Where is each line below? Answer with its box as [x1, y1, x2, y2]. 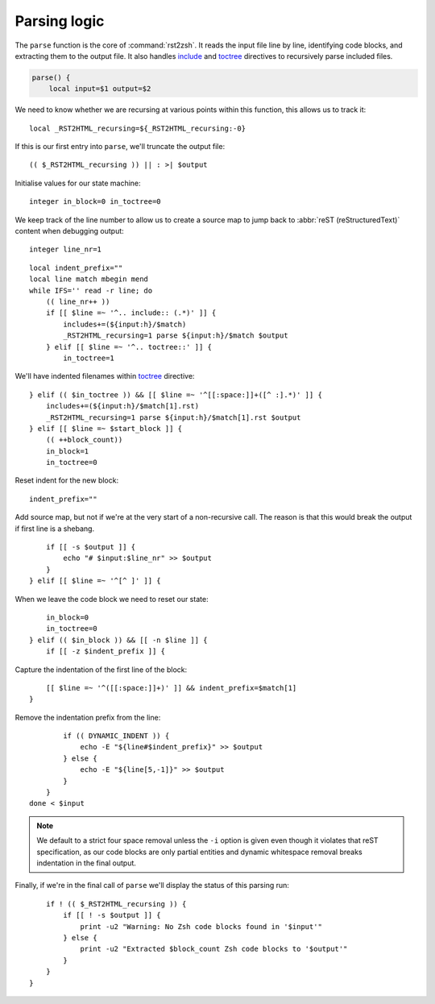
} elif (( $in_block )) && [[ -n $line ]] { [29, 635, 209, 645]
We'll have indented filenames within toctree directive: [14, 371, 195, 381]
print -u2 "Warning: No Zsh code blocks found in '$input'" [80, 922, 322, 931]
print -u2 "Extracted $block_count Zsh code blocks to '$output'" [80, 944, 348, 954]
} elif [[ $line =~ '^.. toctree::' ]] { [45, 342, 213, 351]
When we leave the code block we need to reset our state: [14, 594, 209, 604]
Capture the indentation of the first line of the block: [14, 665, 188, 674]
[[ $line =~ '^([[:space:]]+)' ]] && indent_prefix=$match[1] [45, 683, 297, 692]
